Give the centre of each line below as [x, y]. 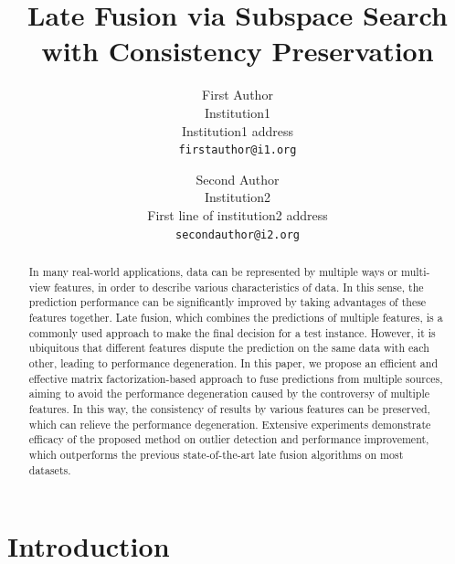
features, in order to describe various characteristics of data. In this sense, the [239, 287]
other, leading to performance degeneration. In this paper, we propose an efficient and [233, 362]
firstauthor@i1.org [238, 150]
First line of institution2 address [238, 214]
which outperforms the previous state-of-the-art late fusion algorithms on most [216, 454]
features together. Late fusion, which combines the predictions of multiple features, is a [236, 317]
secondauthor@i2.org [238, 234]
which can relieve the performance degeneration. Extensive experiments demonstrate [230, 424]
